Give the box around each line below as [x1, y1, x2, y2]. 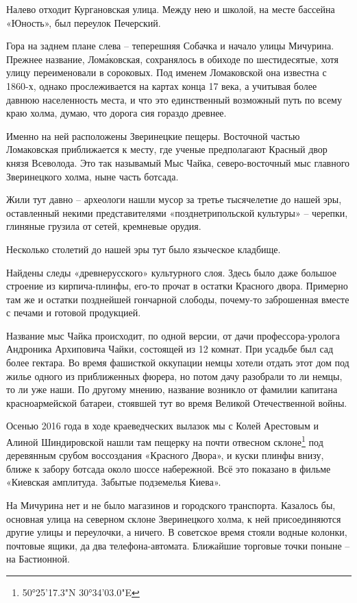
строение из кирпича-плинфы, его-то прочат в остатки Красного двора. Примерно [6, 279, 348, 293]
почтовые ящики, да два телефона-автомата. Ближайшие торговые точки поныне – [6, 538, 350, 552]
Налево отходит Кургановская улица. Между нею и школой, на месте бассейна [6, 2, 335, 16]
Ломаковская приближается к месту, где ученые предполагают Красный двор [6, 142, 328, 156]
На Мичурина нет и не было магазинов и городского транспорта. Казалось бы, [6, 498, 336, 512]
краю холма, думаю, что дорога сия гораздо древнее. [6, 106, 227, 120]
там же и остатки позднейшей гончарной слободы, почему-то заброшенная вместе [6, 292, 349, 306]
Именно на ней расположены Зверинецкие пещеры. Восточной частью [6, 128, 300, 143]
